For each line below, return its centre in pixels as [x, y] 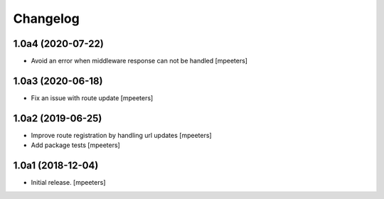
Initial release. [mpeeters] [68, 183]
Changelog [46, 18]
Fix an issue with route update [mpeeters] [92, 98]
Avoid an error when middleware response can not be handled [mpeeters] [139, 61]
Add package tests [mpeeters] [75, 145]
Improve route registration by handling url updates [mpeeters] [122, 135]
